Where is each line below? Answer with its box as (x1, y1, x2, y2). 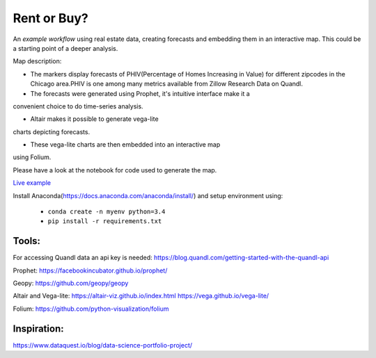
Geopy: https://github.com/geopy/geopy (13, 279, 129, 288)
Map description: (13, 57, 62, 65)
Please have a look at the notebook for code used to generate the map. (13, 165, 217, 174)
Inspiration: (13, 323, 64, 334)
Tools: (13, 235, 41, 247)
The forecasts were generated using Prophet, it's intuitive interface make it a (30, 89, 250, 97)
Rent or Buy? (13, 10, 88, 26)
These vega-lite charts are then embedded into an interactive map (30, 140, 221, 149)
